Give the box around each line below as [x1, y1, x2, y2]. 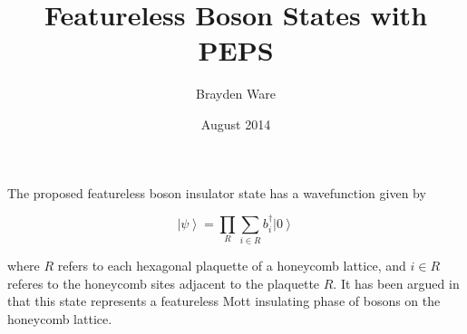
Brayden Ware [196, 84, 276, 103]
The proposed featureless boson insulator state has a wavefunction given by [7, 183, 426, 202]
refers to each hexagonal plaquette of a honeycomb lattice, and [57, 256, 406, 275]
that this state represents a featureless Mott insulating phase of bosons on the [7, 291, 441, 310]
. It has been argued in [333, 273, 460, 292]
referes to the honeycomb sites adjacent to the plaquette [7, 273, 320, 292]
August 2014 [200, 114, 271, 133]
